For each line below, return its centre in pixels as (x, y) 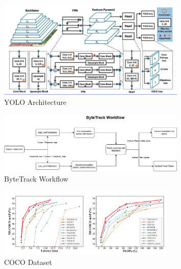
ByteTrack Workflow (36, 178)
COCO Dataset (28, 262)
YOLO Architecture (35, 102)
